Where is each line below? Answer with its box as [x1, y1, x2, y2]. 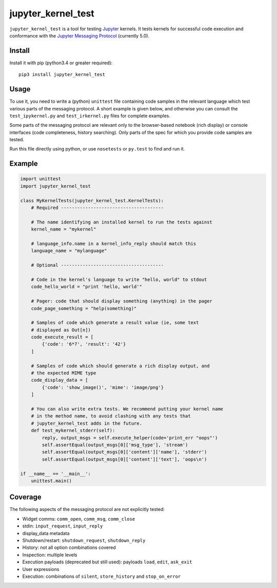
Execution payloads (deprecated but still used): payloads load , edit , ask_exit [22, 559, 192, 565]
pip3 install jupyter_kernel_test [18, 72, 105, 78]
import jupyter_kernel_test [20, 183, 91, 189]
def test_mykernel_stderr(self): [31, 428, 115, 433]
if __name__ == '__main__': [20, 470, 91, 477]
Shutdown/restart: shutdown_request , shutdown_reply [22, 537, 146, 543]
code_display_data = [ [31, 377, 88, 383]
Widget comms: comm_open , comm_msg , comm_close [22, 516, 135, 522]
